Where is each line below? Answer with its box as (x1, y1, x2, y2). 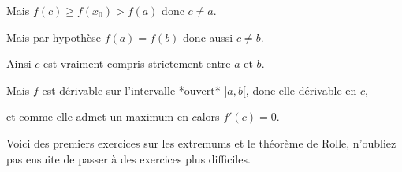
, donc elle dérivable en (245, 81, 357, 98)
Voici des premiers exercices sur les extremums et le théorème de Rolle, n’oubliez (6, 134, 396, 151)
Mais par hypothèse (6, 28, 101, 45)
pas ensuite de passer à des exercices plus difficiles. (6, 150, 251, 166)
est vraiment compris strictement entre (43, 55, 231, 72)
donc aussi (183, 28, 233, 45)
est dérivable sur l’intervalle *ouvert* (42, 81, 221, 98)
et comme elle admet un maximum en (6, 108, 188, 125)
